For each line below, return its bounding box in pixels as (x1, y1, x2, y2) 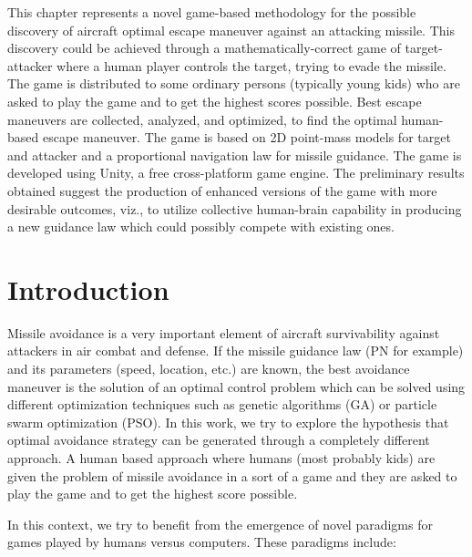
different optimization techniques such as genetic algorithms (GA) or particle (7, 395, 437, 414)
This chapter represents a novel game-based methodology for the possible (7, 3, 416, 21)
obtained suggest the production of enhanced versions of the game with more (7, 181, 437, 200)
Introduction (7, 270, 169, 307)
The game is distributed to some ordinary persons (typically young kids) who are (7, 74, 460, 93)
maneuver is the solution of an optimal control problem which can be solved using (7, 376, 466, 396)
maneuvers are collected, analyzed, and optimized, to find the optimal (7, 109, 397, 129)
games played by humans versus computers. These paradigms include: (7, 532, 396, 552)
